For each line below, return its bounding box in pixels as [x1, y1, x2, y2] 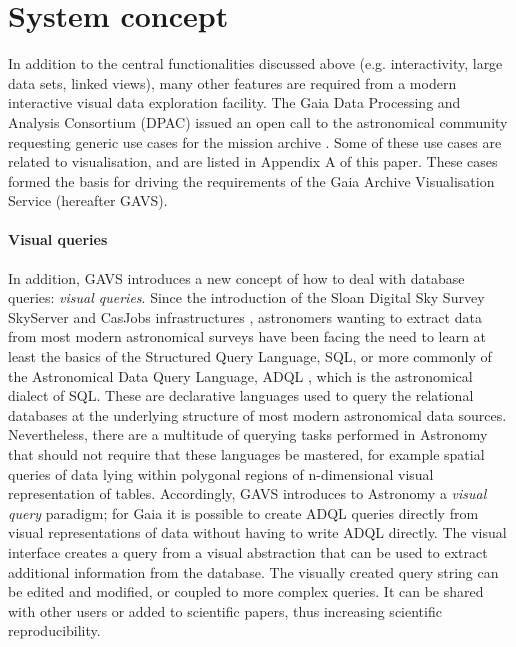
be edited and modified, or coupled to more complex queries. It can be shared [8, 581, 484, 602]
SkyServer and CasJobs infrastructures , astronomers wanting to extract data [8, 306, 482, 327]
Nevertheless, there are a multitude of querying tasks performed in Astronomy [8, 424, 488, 445]
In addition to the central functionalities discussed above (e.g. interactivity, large [8, 53, 503, 74]
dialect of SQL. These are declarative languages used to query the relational [8, 385, 474, 406]
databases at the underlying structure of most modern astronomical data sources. [8, 404, 507, 425]
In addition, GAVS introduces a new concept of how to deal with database [8, 267, 465, 288]
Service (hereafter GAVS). [8, 190, 168, 211]
